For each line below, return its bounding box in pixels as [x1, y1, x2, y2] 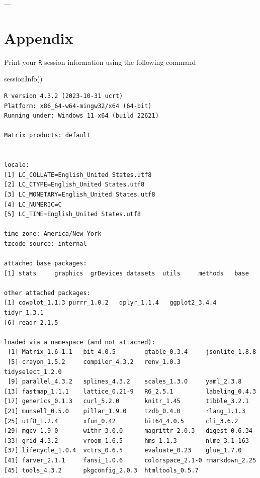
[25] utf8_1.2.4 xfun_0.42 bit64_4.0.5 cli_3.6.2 [4, 417, 238, 425]
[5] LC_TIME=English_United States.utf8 [4, 211, 141, 218]
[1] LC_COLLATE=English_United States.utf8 [4, 171, 152, 178]
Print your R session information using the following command [4, 56, 196, 67]
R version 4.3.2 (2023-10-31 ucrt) [4, 92, 123, 100]
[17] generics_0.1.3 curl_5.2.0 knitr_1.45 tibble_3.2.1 [4, 398, 249, 405]
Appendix [4, 27, 73, 48]
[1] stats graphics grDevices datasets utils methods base [4, 269, 249, 277]
